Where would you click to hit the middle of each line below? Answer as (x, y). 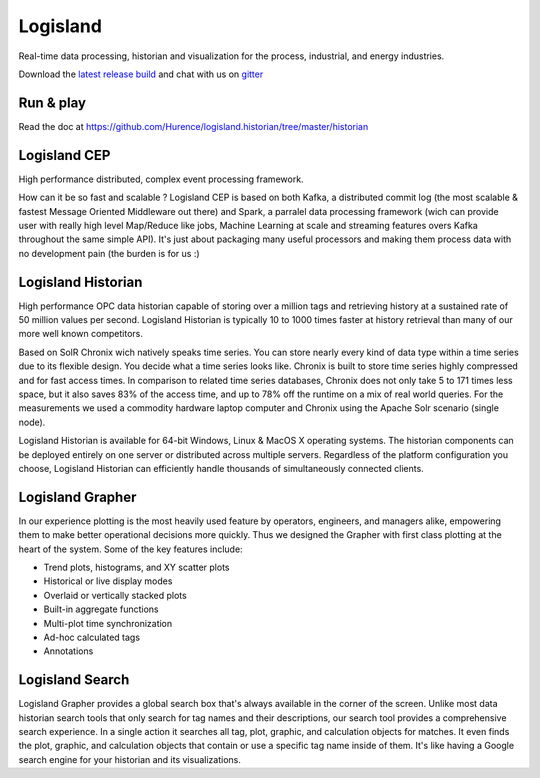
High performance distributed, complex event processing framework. (161, 179)
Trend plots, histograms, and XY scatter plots (136, 567)
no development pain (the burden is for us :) (109, 253)
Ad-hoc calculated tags (91, 637)
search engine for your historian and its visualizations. (130, 759)
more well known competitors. (81, 334)
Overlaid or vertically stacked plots (115, 595)
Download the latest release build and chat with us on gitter (141, 74)
